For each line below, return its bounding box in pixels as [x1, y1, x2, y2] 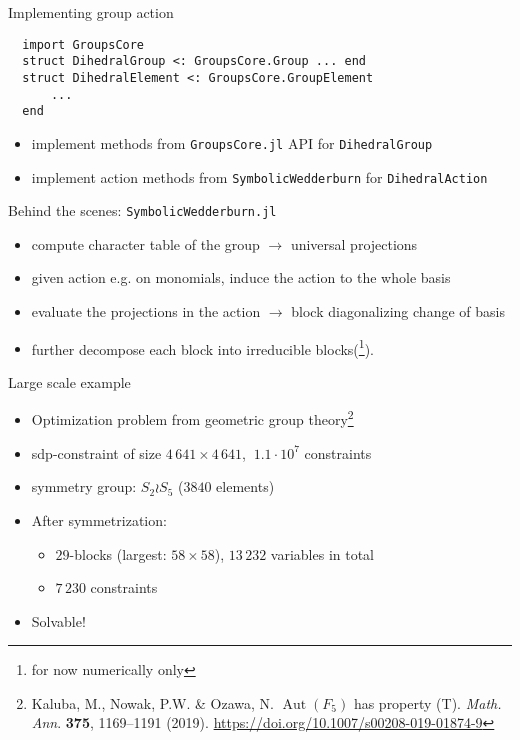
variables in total [270, 543, 375, 564]
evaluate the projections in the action [31, 301, 261, 322]
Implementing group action [8, 2, 174, 22]
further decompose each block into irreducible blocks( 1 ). [31, 335, 375, 359]
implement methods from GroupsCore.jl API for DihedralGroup [31, 132, 433, 153]
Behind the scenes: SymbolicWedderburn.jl [8, 200, 277, 221]
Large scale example [8, 371, 131, 392]
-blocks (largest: [69, 543, 167, 564]
